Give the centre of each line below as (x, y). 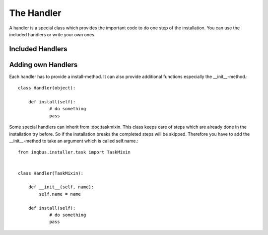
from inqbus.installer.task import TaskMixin (74, 152)
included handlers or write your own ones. (52, 34)
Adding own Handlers (43, 65)
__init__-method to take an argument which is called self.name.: (74, 141)
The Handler (35, 13)
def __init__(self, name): (61, 187)
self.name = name (60, 194)
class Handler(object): (47, 88)
